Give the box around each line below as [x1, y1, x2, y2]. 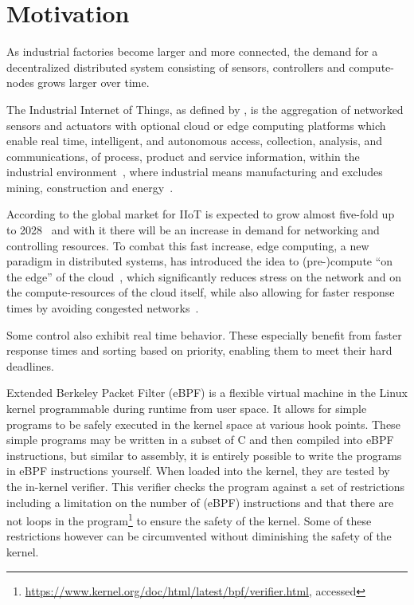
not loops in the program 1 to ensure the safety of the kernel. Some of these [6, 510, 372, 528]
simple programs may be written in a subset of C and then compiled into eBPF [6, 431, 394, 448]
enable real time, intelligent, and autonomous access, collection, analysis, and [6, 132, 383, 149]
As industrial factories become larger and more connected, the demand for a [6, 43, 378, 60]
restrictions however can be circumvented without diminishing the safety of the [6, 528, 392, 544]
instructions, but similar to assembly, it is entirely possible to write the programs [6, 446, 402, 463]
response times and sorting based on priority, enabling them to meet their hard [6, 342, 393, 359]
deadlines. [6, 357, 54, 374]
